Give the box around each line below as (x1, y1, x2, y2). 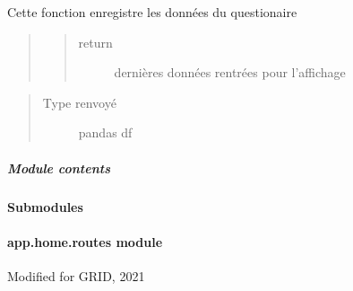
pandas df (78, 123, 133, 142)
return (78, 32, 113, 51)
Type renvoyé (42, 93, 116, 111)
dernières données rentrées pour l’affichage (114, 63, 346, 82)
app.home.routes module (7, 232, 163, 251)
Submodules (7, 197, 83, 216)
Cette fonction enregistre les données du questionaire (7, 3, 297, 21)
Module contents (7, 158, 110, 177)
